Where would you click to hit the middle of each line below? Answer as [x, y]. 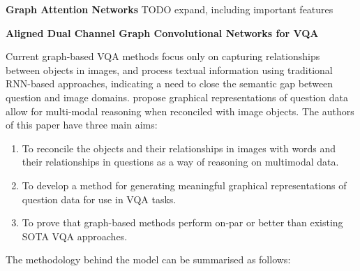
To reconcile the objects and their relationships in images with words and [179, 148]
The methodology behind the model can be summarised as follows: [148, 259]
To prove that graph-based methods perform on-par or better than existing [182, 222]
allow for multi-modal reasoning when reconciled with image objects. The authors [180, 111]
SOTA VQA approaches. [75, 236]
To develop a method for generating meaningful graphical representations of [184, 185]
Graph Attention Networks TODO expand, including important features [170, 9]
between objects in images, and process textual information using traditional [169, 69]
